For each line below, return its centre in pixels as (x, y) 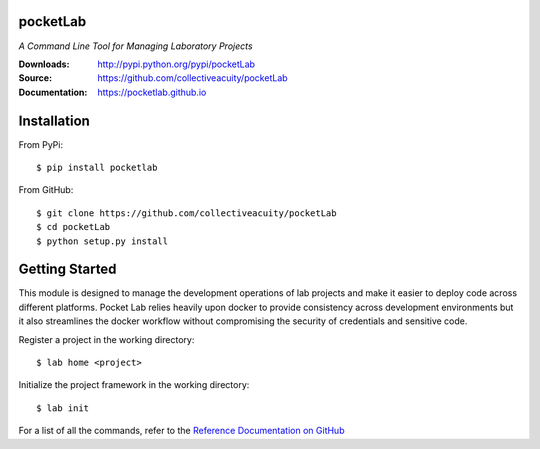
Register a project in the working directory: (106, 339)
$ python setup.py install (102, 241)
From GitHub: (46, 190)
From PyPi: (41, 144)
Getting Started (67, 269)
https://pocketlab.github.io (152, 92)
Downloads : (44, 64)
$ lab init (63, 408)
